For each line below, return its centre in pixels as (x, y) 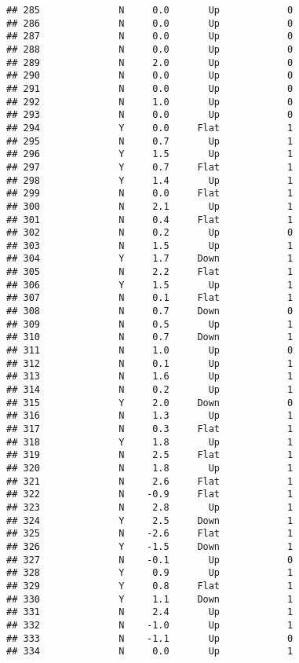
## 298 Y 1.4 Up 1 (150, 180)
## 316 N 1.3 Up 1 (150, 416)
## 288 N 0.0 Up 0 (150, 49)
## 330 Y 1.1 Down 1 (150, 599)
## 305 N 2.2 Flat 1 (150, 272)
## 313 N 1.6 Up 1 (150, 377)
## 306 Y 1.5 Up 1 (150, 285)
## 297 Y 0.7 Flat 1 (150, 167)
